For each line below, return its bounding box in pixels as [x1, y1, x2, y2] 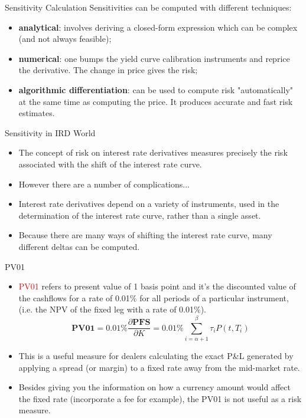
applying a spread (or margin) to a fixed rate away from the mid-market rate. [18, 361, 300, 373]
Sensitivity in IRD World [5, 126, 96, 139]
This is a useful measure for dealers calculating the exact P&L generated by [18, 350, 294, 361]
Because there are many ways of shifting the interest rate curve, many [18, 229, 272, 241]
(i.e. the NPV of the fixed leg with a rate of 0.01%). [18, 303, 206, 315]
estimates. [18, 107, 55, 119]
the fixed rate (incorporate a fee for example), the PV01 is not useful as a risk [18, 392, 302, 404]
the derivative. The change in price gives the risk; [18, 64, 198, 76]
